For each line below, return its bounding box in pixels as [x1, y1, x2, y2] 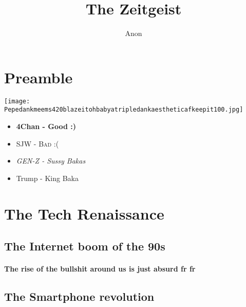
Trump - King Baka [16, 172, 79, 183]
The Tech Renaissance [4, 203, 164, 224]
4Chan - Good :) [16, 120, 76, 131]
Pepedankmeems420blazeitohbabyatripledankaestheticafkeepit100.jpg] [4, 106, 243, 114]
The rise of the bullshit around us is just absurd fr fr [4, 263, 196, 274]
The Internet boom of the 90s [4, 238, 165, 254]
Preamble [4, 66, 73, 87]
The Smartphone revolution [4, 288, 155, 304]
